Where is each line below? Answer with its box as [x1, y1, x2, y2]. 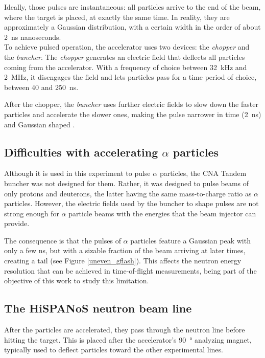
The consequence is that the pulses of [4, 235, 121, 245]
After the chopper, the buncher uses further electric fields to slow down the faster [4, 99, 258, 109]
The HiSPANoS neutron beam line [4, 300, 192, 316]
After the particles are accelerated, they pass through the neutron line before [4, 324, 245, 335]
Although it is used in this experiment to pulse [4, 168, 151, 178]
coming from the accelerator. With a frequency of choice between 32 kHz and [4, 61, 247, 72]
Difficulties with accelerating [4, 144, 158, 160]
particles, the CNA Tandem [159, 168, 247, 178]
